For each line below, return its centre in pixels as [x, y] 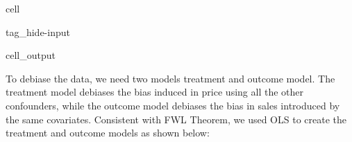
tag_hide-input [38, 32]
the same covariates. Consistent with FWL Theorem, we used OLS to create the [176, 119]
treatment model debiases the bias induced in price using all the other [154, 92]
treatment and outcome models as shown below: [108, 133]
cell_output [31, 55]
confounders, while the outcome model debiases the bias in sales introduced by [173, 105]
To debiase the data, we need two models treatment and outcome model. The [170, 78]
